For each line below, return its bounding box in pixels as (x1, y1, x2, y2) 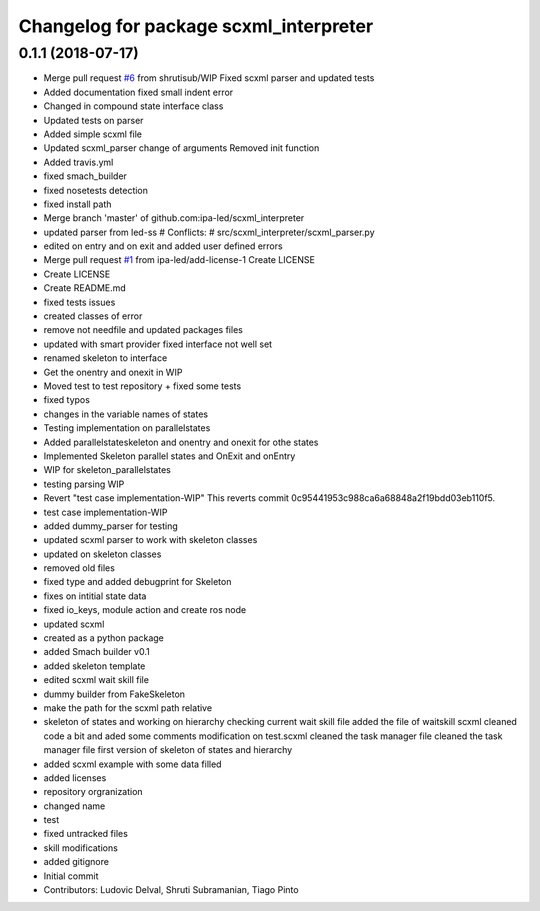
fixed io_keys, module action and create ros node (43, 604, 247, 616)
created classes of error (43, 310, 143, 322)
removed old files (43, 562, 115, 574)
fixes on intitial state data (43, 590, 147, 602)
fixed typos (43, 394, 90, 406)
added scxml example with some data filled (43, 758, 222, 770)
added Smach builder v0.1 (43, 646, 150, 658)
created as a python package (43, 632, 164, 644)
